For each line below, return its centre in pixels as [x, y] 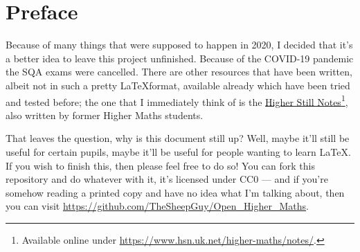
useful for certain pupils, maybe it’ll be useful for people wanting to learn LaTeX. [178, 151]
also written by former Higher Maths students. [105, 115]
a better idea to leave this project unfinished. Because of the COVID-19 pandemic [180, 58]
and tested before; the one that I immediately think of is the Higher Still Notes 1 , [177, 100]
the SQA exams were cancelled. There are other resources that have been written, [179, 72]
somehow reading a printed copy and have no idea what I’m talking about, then [175, 192]
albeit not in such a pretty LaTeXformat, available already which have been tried [178, 85]
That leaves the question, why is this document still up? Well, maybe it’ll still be [178, 138]
